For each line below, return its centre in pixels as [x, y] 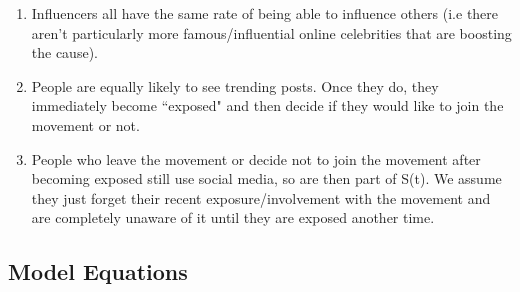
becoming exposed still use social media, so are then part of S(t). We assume [266, 178]
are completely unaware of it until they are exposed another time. [233, 217]
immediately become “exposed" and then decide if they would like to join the [267, 105]
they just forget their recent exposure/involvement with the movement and [261, 197]
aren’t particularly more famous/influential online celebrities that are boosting [271, 32]
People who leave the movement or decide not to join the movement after [256, 158]
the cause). [64, 52]
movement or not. [85, 124]
